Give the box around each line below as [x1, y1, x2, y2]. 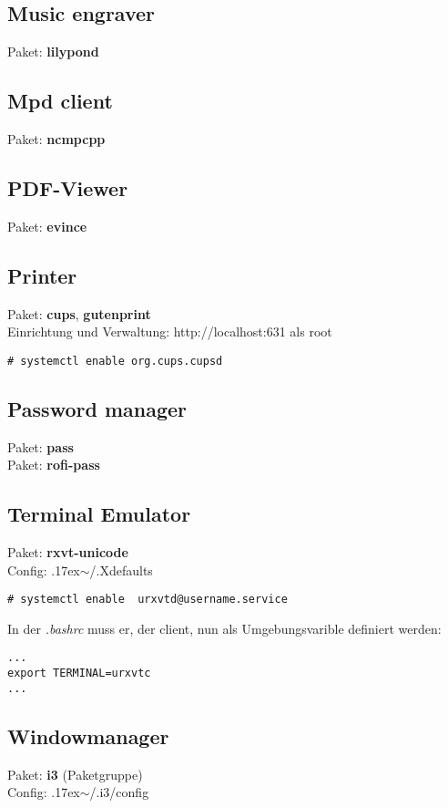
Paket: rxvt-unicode [7, 543, 128, 562]
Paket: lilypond [7, 42, 99, 61]
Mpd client [7, 87, 113, 115]
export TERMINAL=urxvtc [7, 667, 151, 680]
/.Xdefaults [89, 560, 153, 579]
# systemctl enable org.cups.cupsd [7, 354, 223, 368]
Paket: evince [7, 216, 87, 235]
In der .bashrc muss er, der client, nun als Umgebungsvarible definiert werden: [7, 618, 442, 637]
